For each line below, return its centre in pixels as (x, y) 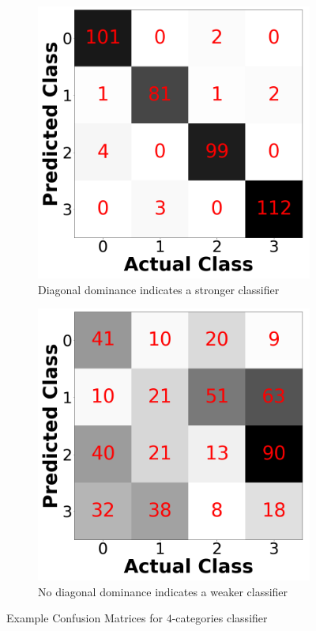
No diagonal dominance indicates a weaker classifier (163, 591)
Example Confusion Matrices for (85, 618)
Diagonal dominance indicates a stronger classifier (159, 289)
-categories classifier (220, 618)
